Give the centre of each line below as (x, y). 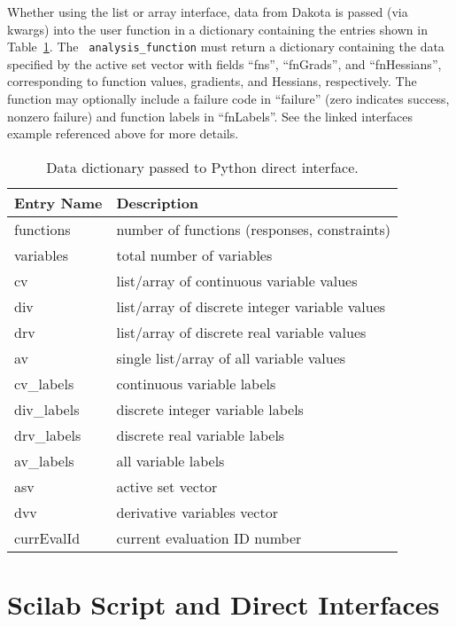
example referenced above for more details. (123, 133)
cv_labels (44, 383)
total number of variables (194, 255)
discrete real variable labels (201, 435)
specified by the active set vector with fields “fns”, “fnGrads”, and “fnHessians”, (224, 63)
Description (158, 202)
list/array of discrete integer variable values (251, 306)
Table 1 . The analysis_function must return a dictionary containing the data (226, 47)
